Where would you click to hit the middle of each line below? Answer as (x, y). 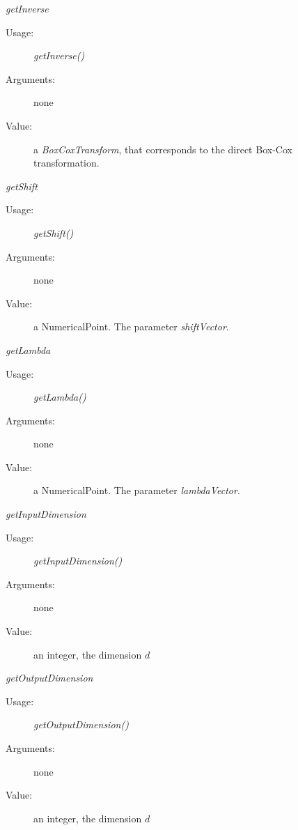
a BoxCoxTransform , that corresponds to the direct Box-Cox (163, 149)
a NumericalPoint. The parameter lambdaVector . (137, 490)
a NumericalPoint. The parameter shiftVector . (131, 326)
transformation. (66, 163)
